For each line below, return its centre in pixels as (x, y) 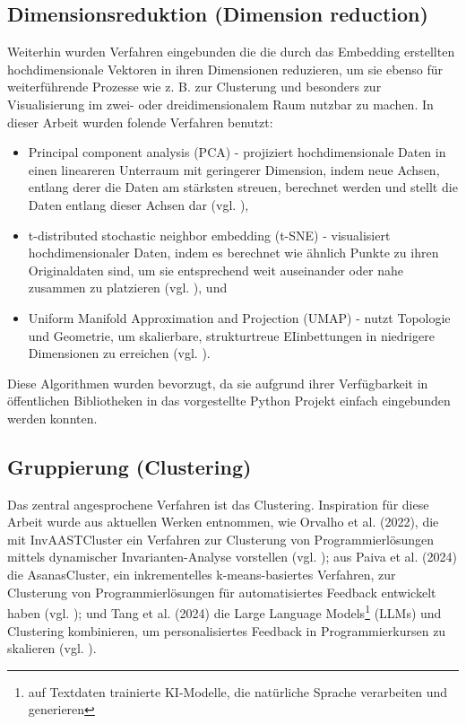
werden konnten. (52, 418)
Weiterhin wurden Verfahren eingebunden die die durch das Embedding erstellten (231, 52)
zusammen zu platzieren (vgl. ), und (128, 288)
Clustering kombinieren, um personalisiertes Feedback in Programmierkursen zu (227, 630)
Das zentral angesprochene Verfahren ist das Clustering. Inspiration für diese (218, 504)
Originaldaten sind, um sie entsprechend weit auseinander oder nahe (216, 270)
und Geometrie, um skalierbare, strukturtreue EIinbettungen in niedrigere (231, 335)
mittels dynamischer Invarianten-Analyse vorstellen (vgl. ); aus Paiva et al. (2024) (232, 557)
